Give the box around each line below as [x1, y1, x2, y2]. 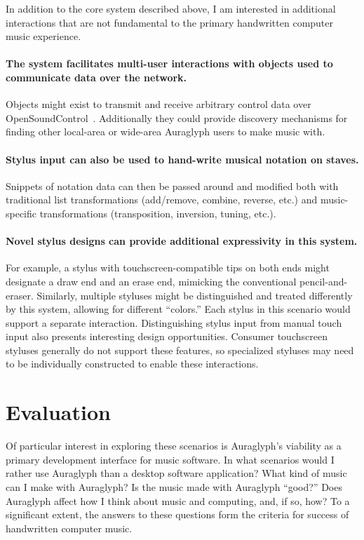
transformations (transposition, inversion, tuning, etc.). [39, 205, 276, 220]
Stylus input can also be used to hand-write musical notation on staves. [6, 151, 359, 166]
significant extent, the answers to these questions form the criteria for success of [6, 507, 349, 522]
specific [6, 205, 37, 220]
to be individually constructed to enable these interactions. [6, 356, 259, 371]
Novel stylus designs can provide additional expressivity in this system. [6, 234, 358, 248]
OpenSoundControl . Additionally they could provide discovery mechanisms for [6, 110, 348, 125]
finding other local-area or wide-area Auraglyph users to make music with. [6, 124, 325, 139]
